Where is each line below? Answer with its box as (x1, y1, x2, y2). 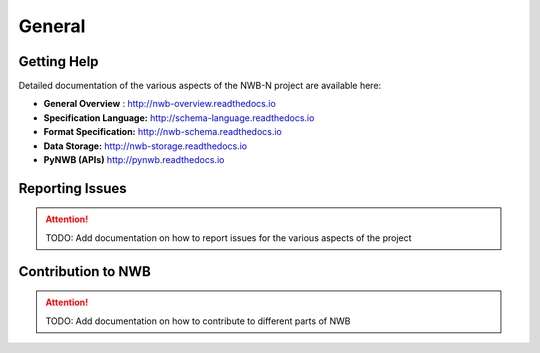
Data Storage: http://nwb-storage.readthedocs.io (43, 140, 248, 152)
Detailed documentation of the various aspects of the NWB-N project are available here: (18, 80, 382, 92)
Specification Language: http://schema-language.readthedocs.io (43, 111, 315, 124)
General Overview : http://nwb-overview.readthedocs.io (43, 98, 277, 110)
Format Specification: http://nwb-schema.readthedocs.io (43, 126, 282, 138)
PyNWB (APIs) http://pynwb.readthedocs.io (43, 154, 225, 166)
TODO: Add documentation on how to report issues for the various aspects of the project (45, 231, 412, 244)
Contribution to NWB (18, 263, 152, 280)
